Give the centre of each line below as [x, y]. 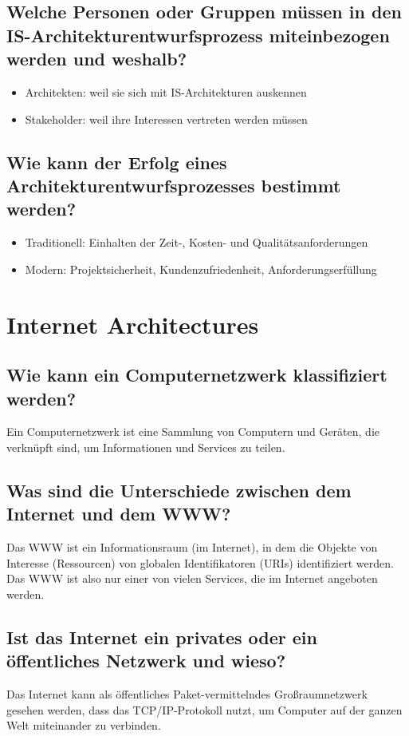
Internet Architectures [133, 324]
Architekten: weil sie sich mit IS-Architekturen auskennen [166, 91]
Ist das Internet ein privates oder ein [162, 637]
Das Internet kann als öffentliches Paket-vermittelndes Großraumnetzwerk [187, 694]
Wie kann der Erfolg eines [117, 162]
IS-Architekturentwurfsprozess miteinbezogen [198, 35]
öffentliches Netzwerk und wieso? [146, 661]
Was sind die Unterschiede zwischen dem [179, 490]
